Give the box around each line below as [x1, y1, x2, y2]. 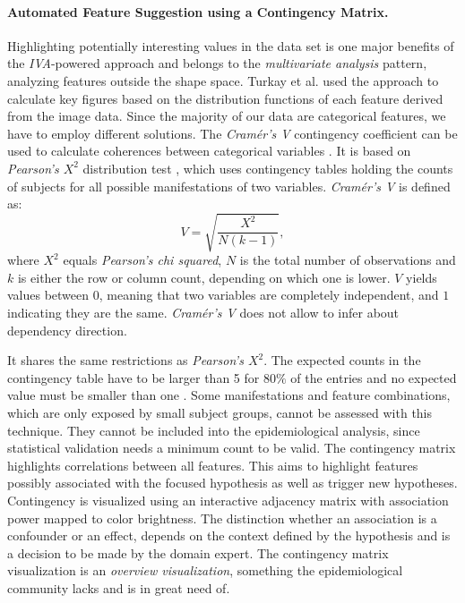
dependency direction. [7, 320, 127, 339]
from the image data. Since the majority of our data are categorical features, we [7, 106, 446, 125]
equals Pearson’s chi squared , [63, 251, 222, 269]
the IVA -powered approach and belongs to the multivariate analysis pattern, [7, 54, 427, 72]
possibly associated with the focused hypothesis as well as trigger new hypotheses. [7, 473, 458, 492]
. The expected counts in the [263, 351, 421, 369]
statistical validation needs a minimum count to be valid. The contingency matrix [7, 438, 456, 457]
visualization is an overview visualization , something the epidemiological [7, 561, 403, 580]
